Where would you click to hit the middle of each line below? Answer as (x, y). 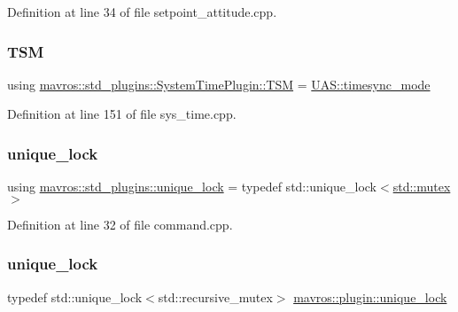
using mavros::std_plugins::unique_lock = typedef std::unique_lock (192, 187)
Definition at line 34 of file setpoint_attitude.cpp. (142, 12)
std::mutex (422, 187)
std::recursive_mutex (215, 296)
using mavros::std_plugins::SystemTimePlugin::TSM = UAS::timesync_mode (219, 84)
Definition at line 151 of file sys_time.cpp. (122, 114)
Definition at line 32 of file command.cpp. (120, 224)
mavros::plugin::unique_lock (370, 296)
